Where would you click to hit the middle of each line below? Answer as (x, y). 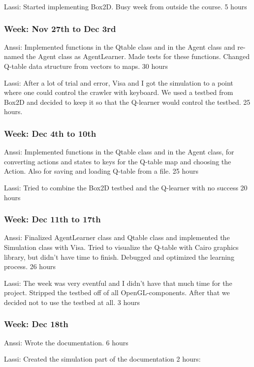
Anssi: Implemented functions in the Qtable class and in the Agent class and (120, 46)
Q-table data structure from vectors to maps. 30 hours (86, 66)
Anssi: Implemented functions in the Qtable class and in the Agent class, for (119, 152)
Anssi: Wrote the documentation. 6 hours (66, 342)
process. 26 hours (30, 266)
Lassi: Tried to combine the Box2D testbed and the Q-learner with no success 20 (126, 187)
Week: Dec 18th (36, 324)
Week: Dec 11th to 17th (52, 219)
